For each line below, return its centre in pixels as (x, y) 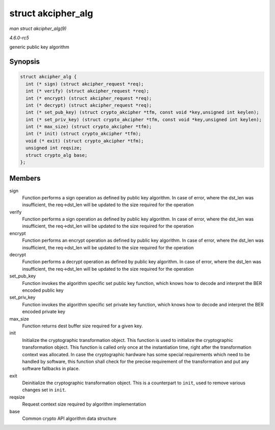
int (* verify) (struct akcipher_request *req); (88, 91)
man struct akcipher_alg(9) (38, 28)
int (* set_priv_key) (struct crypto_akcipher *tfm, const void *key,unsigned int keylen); (144, 119)
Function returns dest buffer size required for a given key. (82, 326)
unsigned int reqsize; (54, 148)
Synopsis (25, 62)
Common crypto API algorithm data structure (69, 419)
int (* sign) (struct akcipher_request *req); (85, 84)
